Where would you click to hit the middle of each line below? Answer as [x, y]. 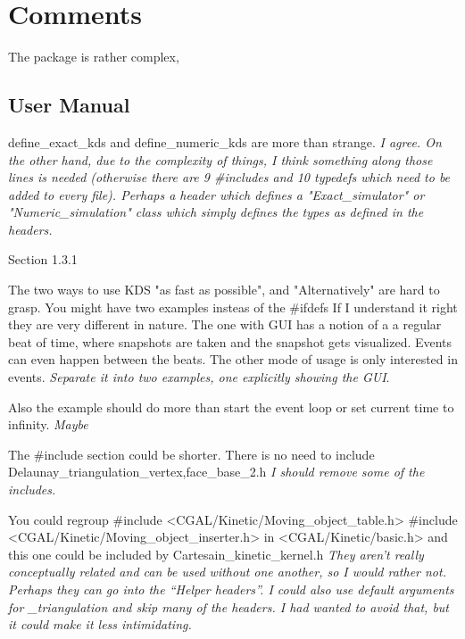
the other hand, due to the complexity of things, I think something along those [220, 159]
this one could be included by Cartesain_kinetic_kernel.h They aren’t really [216, 554]
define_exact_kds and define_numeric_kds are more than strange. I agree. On [225, 141]
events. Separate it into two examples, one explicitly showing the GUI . [199, 377]
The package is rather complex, [94, 57]
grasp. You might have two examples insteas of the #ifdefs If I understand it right [233, 307]
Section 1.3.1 [43, 259]
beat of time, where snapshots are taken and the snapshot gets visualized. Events [230, 341]
